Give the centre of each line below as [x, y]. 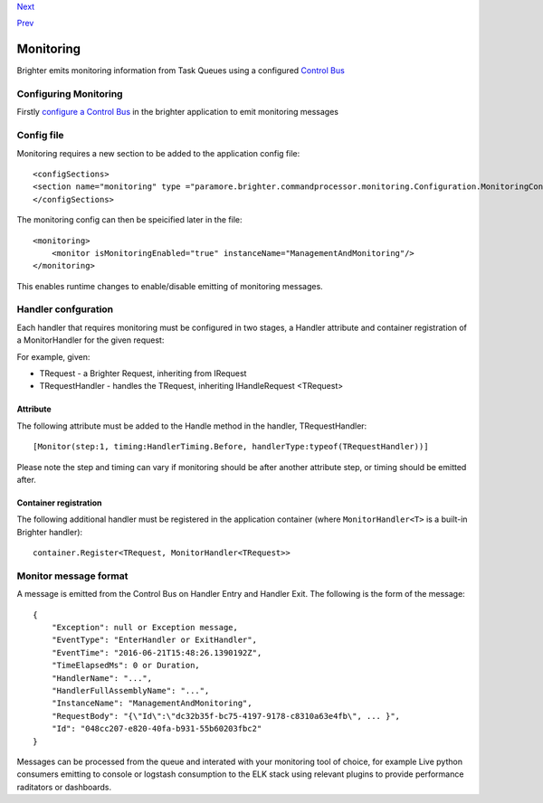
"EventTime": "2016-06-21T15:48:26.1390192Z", [157, 652]
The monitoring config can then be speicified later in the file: [129, 220]
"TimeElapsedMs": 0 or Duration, [126, 666]
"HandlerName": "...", [102, 678]
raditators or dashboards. [64, 787]
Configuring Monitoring [70, 94]
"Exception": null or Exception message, [145, 628]
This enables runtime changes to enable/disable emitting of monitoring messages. [170, 286]
